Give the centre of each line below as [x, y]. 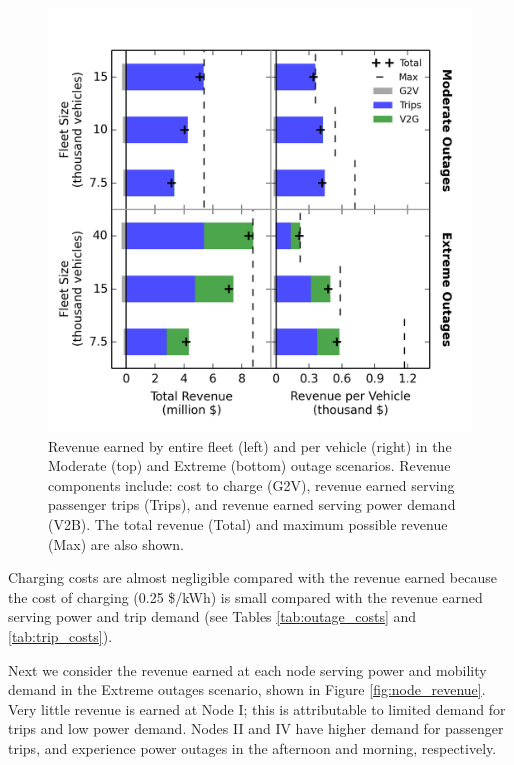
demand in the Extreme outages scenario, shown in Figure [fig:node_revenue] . [247, 689]
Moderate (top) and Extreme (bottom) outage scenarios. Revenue [249, 465]
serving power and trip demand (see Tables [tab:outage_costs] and [212, 616]
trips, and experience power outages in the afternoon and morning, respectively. [252, 747]
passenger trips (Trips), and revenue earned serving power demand [252, 504]
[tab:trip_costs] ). [60, 635]
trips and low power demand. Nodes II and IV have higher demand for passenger [256, 728]
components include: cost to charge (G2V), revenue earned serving [251, 484]
